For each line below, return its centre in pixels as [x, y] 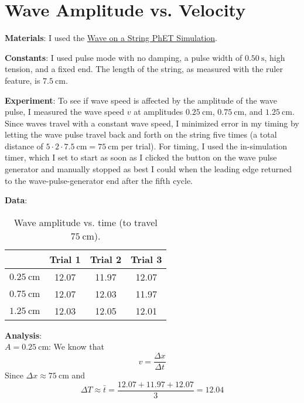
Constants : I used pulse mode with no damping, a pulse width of [124, 57]
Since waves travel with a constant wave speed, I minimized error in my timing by [152, 123]
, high [275, 57]
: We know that [76, 346]
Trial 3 [146, 259]
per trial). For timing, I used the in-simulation [204, 146]
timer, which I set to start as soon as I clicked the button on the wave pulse [141, 157]
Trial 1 [65, 259]
